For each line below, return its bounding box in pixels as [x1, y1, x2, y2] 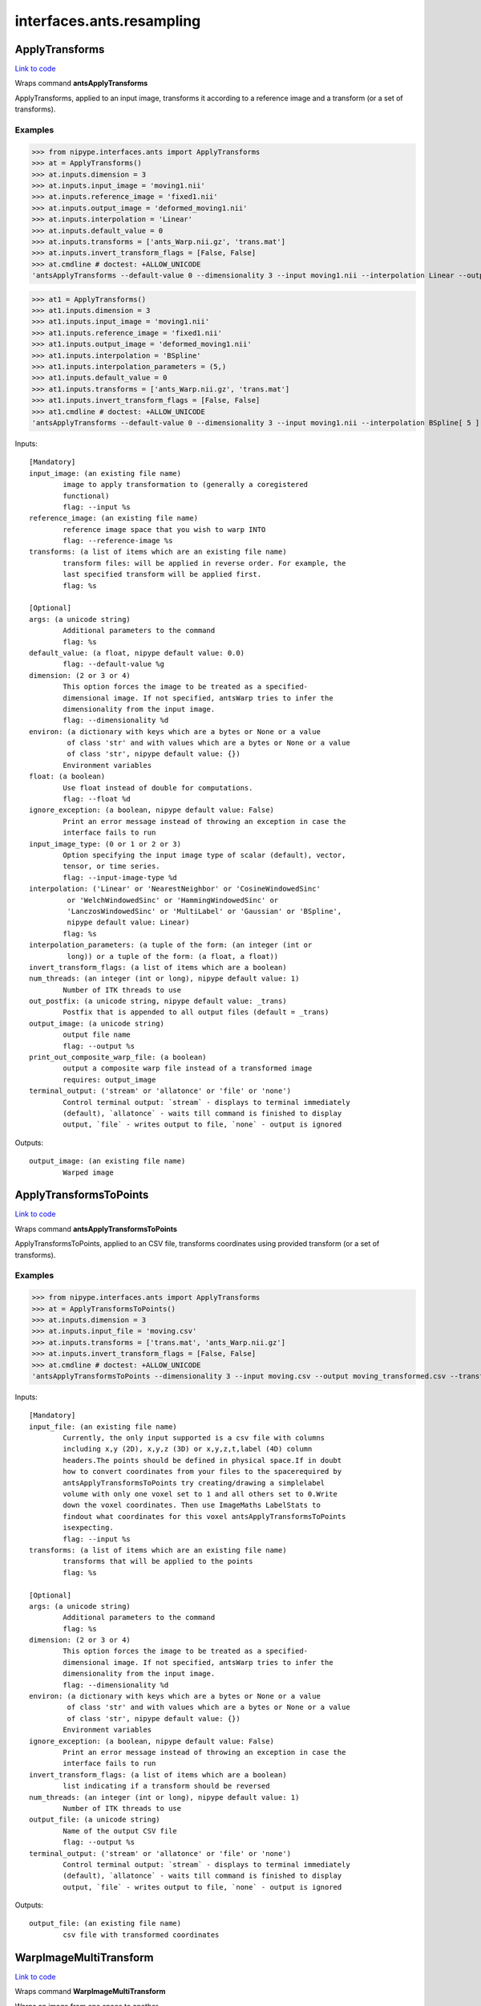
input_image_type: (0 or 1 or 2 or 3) [29, 839, 182, 848]
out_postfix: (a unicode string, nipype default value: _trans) [29, 997, 288, 1006]
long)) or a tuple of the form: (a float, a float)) [67, 952, 279, 960]
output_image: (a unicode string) [29, 1019, 164, 1028]
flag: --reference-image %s [63, 536, 173, 546]
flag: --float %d [63, 794, 131, 804]
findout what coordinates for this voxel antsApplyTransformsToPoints [63, 1512, 346, 1521]
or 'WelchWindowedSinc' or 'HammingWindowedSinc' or [67, 895, 279, 904]
